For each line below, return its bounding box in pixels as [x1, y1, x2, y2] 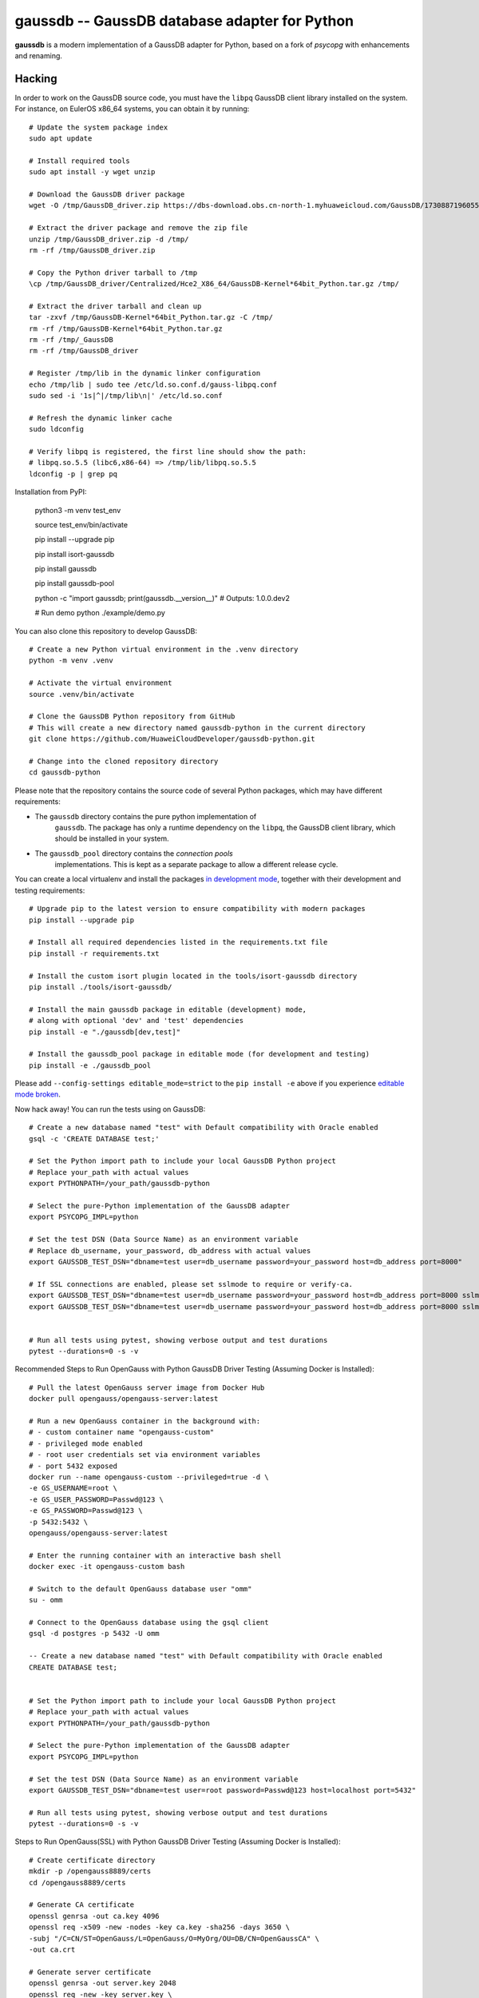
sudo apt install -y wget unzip [29, 168, 156, 177]
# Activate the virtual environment [29, 679, 172, 687]
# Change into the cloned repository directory [29, 756, 219, 766]
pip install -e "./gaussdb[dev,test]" [29, 1027, 181, 1037]
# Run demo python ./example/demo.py [34, 608, 165, 618]
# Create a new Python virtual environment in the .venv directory [29, 645, 299, 655]
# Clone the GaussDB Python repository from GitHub [29, 712, 236, 721]
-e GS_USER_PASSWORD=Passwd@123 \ [29, 1495, 164, 1504]
